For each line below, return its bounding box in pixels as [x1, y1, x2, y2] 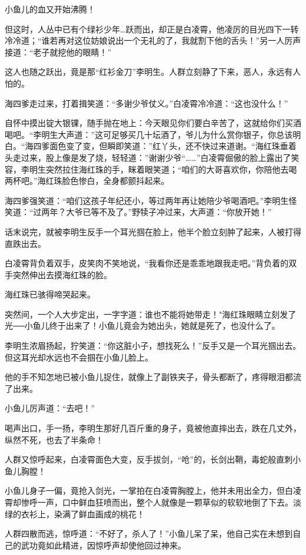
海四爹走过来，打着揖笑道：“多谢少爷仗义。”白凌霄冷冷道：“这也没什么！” [5, 97, 288, 109]
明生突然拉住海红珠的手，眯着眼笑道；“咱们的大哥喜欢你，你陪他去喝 [29, 163, 297, 175]
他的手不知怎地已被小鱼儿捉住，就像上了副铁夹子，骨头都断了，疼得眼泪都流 [5, 371, 301, 383]
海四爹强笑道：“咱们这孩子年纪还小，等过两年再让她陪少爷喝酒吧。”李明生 [5, 194, 289, 206]
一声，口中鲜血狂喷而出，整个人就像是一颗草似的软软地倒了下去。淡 [37, 496, 301, 508]
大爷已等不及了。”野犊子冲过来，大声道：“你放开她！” [66, 206, 272, 218]
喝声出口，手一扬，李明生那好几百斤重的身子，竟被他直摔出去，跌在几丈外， [5, 422, 301, 434]
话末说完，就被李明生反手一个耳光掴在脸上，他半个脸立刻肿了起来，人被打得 [5, 225, 301, 237]
